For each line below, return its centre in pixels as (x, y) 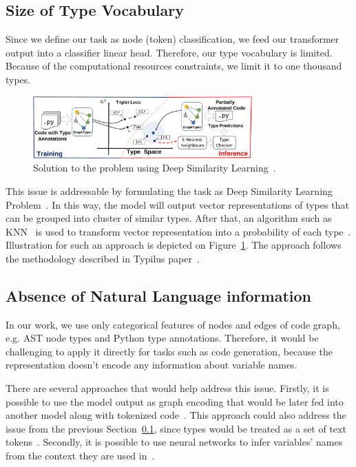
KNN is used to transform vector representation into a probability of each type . (178, 231)
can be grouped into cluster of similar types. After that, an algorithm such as (169, 218)
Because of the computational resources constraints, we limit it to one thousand (174, 66)
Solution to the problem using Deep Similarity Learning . (155, 168)
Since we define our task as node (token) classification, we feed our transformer (172, 39)
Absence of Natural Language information (158, 295)
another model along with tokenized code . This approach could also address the (176, 415)
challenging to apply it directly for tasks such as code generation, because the (169, 351)
